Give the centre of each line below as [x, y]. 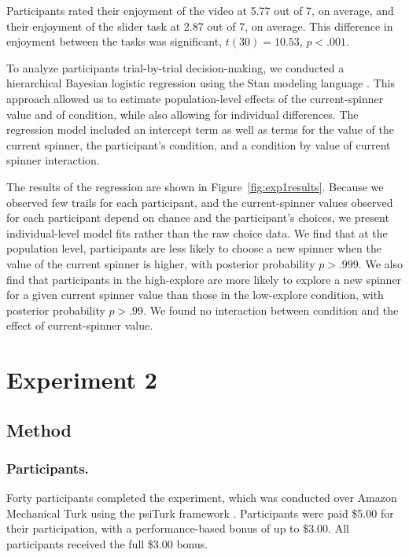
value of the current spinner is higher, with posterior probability [161, 263]
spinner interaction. [53, 160]
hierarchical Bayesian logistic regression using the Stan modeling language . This [201, 83]
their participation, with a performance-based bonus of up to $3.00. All [178, 528]
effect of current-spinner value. [80, 325]
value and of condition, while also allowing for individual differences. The [182, 114]
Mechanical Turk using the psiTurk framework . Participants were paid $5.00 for [200, 513]
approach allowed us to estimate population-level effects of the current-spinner [195, 98]
